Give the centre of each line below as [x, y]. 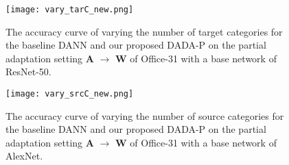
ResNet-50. [28, 72]
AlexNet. [24, 156]
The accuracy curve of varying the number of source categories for [145, 115]
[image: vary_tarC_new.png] [70, 10]
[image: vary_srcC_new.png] [70, 94]
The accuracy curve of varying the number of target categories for [144, 31]
